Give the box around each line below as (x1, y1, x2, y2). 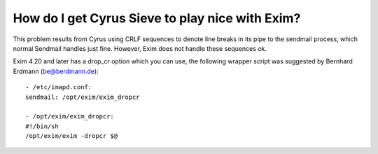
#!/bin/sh (25, 122, 59, 130)
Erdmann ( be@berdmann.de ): (13, 67, 99, 75)
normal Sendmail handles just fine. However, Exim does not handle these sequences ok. (13, 44, 267, 52)
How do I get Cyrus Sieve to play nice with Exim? (13, 10, 301, 26)
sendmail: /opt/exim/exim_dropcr (25, 93, 140, 101)
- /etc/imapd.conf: (25, 84, 92, 91)
